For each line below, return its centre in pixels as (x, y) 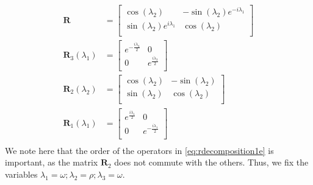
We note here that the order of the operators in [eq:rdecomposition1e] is (139, 150)
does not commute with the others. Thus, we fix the (211, 162)
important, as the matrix (52, 162)
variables (21, 174)
